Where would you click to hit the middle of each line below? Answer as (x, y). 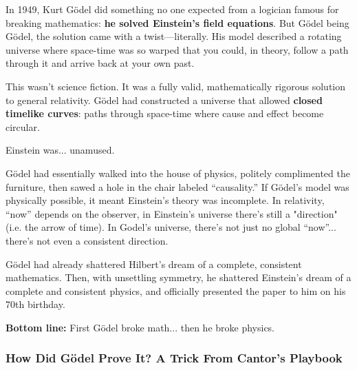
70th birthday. (35, 304)
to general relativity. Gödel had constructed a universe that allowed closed (164, 100)
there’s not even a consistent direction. (87, 240)
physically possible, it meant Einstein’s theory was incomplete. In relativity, (165, 200)
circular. (23, 126)
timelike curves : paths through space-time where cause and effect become (165, 113)
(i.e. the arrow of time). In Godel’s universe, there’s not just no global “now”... (171, 227)
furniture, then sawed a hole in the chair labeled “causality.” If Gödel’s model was (177, 186)
